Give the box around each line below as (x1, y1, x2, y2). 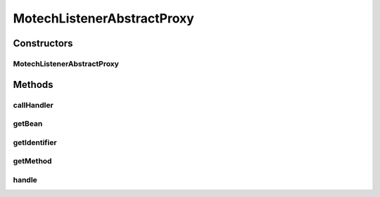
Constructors (13, 37, 73, 49)
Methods (13, 78, 53, 91)
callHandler (13, 100, 54, 110)
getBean (13, 119, 43, 129)
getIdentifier (13, 137, 57, 147)
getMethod (13, 156, 52, 166)
